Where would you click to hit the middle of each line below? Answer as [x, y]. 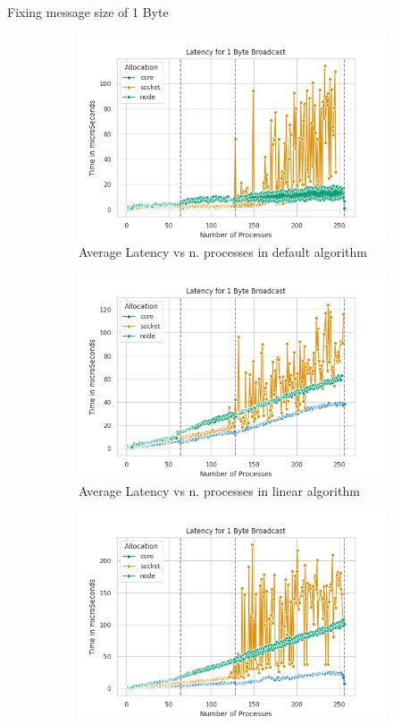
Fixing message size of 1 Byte [88, 12]
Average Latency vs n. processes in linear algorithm [219, 491]
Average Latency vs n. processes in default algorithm [223, 251]
